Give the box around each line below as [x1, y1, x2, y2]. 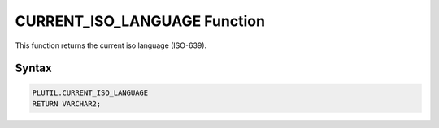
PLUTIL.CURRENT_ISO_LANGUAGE [32, 87, 149, 97]
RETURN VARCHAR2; [32, 99, 102, 109]
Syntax [15, 62, 52, 75]
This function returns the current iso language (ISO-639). [15, 41, 207, 50]
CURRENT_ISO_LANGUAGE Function [15, 12, 266, 30]
